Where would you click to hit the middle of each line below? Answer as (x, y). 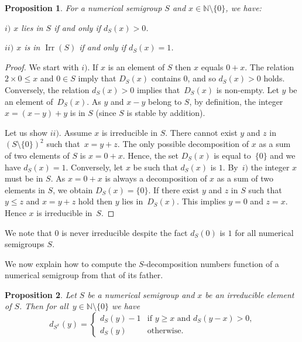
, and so (202, 78)
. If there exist (174, 189)
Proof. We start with (42, 66)
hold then (95, 201)
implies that (158, 89)
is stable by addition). (166, 113)
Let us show (26, 132)
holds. (274, 78)
